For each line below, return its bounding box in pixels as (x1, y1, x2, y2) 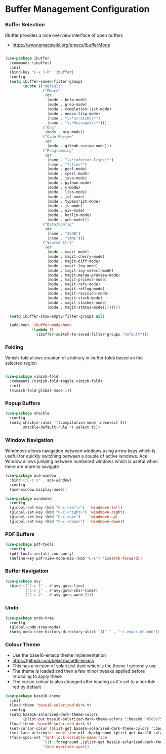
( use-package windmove (5, 496, 52, 501)
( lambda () (31, 327, 54, 333)
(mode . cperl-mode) (47, 171, 90, 176)
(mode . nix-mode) (47, 208, 85, 213)
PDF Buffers (5, 530, 35, 537)
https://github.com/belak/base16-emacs (12, 658, 94, 664)
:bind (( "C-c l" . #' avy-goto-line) (9, 583, 85, 588)
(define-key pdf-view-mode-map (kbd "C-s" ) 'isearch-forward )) (9, 556, 142, 561)
